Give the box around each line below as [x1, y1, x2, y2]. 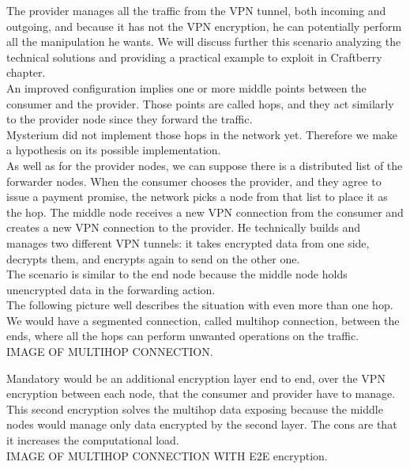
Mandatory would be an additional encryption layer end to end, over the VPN [6, 369, 386, 386]
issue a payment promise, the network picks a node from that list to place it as [6, 188, 388, 205]
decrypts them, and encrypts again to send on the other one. [6, 250, 300, 267]
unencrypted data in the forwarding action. [6, 281, 216, 297]
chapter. [6, 64, 46, 81]
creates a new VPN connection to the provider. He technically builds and [6, 219, 361, 236]
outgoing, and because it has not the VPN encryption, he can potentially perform [6, 17, 402, 34]
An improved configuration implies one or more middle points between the [6, 79, 367, 96]
